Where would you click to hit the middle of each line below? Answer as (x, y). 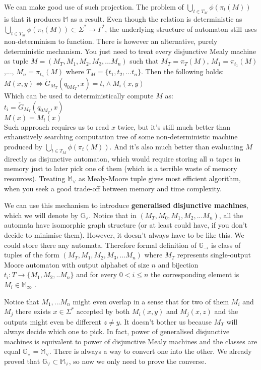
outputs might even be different (53, 321)
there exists (33, 311)
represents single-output (214, 255)
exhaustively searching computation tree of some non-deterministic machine (121, 137)
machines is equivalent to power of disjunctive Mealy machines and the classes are (131, 341)
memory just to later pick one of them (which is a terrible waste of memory (121, 168)
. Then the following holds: (182, 71)
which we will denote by (41, 215)
